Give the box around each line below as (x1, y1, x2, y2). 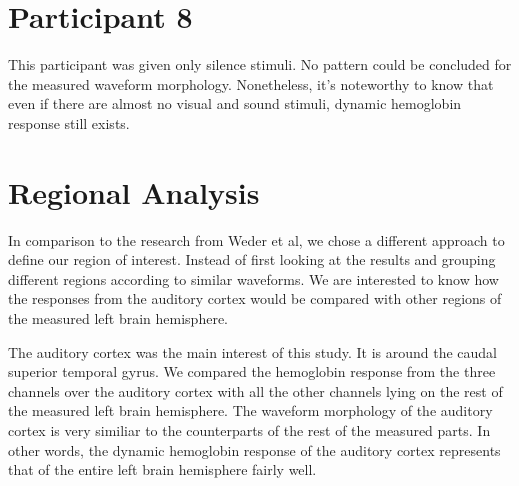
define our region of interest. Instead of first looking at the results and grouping (8, 249, 496, 270)
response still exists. (8, 112, 130, 133)
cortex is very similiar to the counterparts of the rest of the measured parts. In (8, 419, 491, 440)
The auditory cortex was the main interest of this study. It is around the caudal (8, 341, 497, 362)
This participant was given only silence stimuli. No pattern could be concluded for (8, 54, 512, 75)
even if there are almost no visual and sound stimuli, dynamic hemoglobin (8, 93, 462, 114)
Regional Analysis (8, 171, 260, 212)
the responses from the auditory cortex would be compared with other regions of (8, 288, 502, 309)
